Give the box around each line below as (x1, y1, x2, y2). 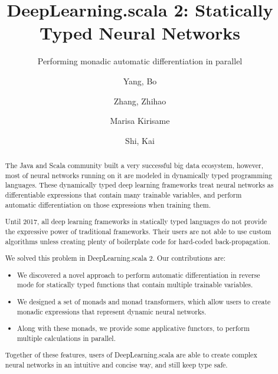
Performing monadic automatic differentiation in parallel (37, 55, 243, 67)
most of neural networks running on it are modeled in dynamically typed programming (5, 170, 273, 180)
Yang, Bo (123, 74, 157, 87)
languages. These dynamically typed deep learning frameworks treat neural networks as (5, 180, 274, 190)
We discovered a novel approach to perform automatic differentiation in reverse (17, 270, 260, 280)
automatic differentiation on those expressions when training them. (5, 199, 211, 209)
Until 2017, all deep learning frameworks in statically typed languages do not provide (5, 216, 267, 227)
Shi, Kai (125, 134, 155, 146)
